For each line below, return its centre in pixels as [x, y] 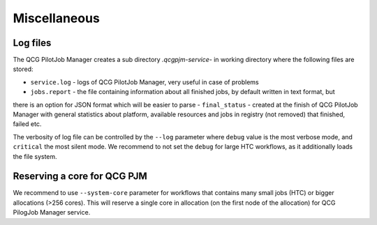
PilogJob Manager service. [52, 212]
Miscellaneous [57, 18]
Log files [32, 43]
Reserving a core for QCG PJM [80, 177]
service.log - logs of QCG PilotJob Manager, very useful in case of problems [145, 82]
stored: [23, 69]
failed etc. [27, 124]
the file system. [35, 156]
